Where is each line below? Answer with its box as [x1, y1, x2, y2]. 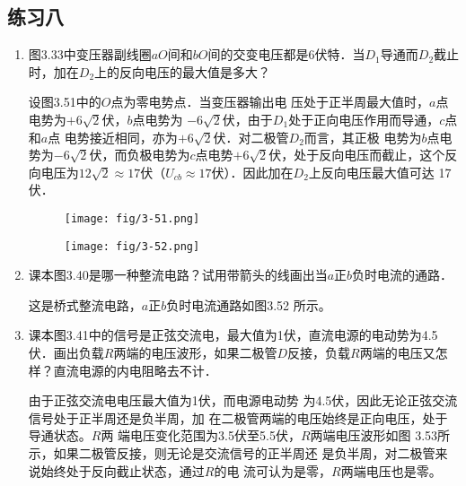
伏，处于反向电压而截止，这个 [268, 145, 445, 164]
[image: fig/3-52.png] [64, 239, 200, 253]
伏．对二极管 [213, 127, 289, 146]
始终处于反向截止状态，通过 [40, 461, 205, 480]
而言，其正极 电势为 [303, 127, 422, 146]
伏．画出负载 [28, 343, 104, 362]
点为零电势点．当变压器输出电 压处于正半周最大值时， [110, 92, 430, 111]
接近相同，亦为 [89, 127, 178, 146]
